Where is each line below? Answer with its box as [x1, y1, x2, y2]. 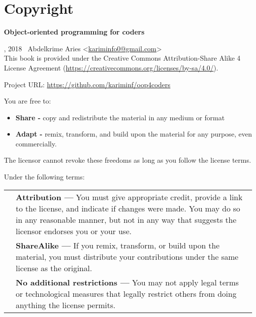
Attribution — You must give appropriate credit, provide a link [16, 191, 243, 203]
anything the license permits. [16, 299, 116, 311]
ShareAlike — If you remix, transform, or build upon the [16, 239, 220, 251]
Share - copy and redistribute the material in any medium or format [15, 112, 225, 122]
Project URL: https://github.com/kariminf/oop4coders [4, 79, 171, 89]
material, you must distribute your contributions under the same [16, 250, 239, 262]
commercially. [15, 138, 57, 148]
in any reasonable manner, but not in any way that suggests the [16, 213, 237, 225]
